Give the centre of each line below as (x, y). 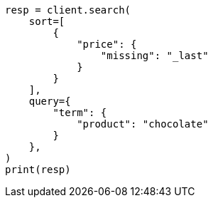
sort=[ (47, 21)
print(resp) (38, 170)
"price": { (107, 44)
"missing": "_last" (154, 56)
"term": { (80, 113)
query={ (50, 101)
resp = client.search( (68, 10)
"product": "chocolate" (143, 124)
